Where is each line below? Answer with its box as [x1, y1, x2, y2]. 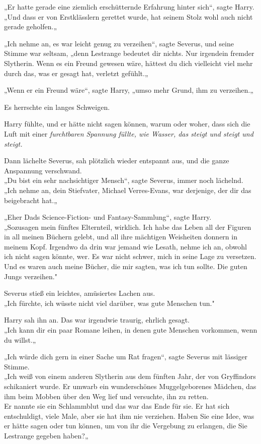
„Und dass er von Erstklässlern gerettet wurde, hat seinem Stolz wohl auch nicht [4, 11, 253, 22]
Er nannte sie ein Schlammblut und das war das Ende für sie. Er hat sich [4, 401, 230, 411]
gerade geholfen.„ [4, 21, 57, 32]
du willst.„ [4, 334, 36, 345]
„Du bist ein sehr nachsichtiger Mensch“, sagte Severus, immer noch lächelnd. [4, 175, 243, 185]
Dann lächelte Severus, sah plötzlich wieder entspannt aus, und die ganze [4, 155, 229, 166]
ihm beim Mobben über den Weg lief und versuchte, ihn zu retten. [4, 391, 209, 401]
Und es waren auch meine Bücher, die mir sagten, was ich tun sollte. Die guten [4, 261, 247, 272]
